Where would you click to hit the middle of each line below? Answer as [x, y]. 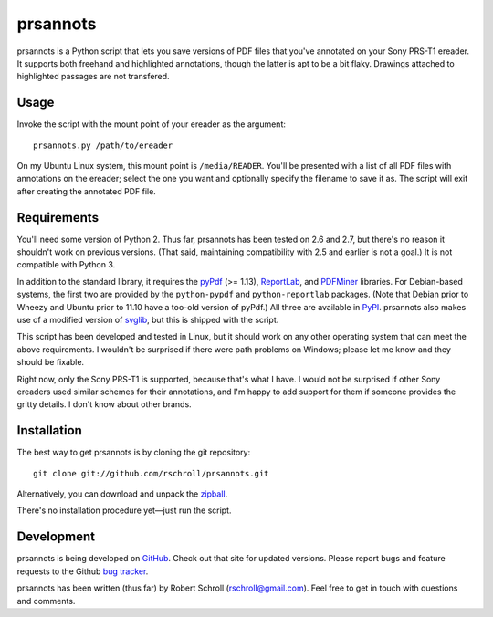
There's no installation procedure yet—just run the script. [124, 510]
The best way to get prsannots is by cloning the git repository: [134, 453]
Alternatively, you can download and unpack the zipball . [122, 494]
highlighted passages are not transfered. [93, 77]
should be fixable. [51, 362]
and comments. [46, 601]
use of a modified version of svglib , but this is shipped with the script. [148, 320]
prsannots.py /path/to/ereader [103, 145]
